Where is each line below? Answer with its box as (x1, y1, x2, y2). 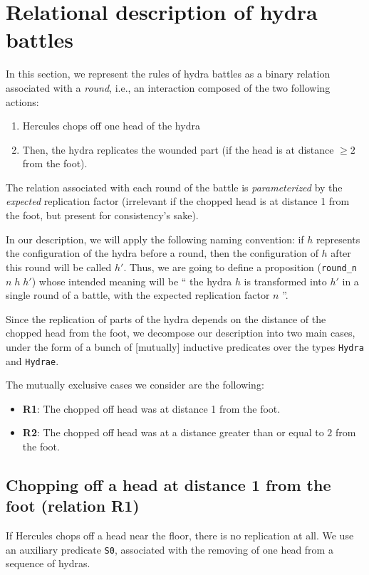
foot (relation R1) (6, 495, 140, 517)
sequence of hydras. (6, 556, 90, 571)
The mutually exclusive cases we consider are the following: (6, 377, 264, 392)
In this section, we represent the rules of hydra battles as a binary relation (6, 66, 331, 81)
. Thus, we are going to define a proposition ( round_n (123, 259, 358, 274)
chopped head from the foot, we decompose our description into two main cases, (6, 325, 355, 340)
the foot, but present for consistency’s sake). (6, 208, 199, 223)
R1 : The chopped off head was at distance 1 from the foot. (22, 401, 281, 416)
